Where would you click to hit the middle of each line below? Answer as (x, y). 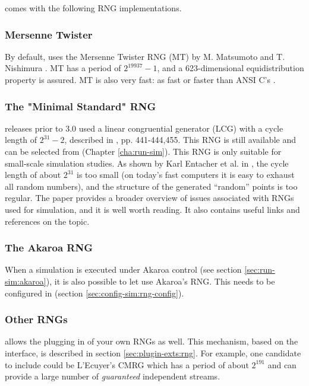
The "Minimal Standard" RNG (81, 106)
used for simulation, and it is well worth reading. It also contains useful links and (152, 209)
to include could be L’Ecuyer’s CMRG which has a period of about (127, 364)
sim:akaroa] (26, 281)
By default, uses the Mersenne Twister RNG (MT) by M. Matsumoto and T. (145, 56)
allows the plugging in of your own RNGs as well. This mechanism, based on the (152, 341)
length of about (33, 175)
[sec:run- (260, 269)
